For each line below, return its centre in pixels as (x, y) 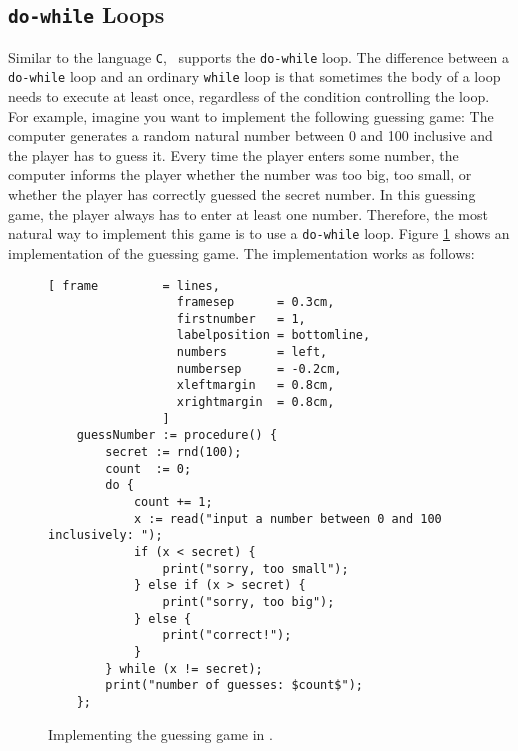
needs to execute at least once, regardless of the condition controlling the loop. (249, 96)
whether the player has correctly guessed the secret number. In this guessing (242, 194)
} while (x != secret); (184, 668)
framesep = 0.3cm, (255, 302)
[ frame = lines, (134, 285)
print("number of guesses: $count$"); (234, 685)
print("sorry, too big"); (248, 601)
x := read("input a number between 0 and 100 (287, 518)
